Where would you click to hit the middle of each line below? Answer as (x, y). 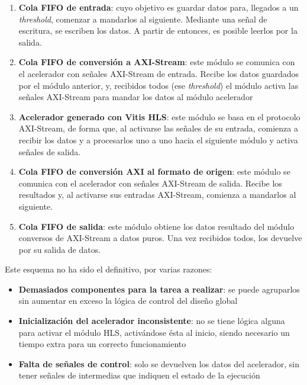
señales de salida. (50, 151)
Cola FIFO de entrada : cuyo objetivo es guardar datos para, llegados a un (159, 7)
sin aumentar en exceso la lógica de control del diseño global (128, 301)
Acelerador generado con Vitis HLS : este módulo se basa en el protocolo (159, 116)
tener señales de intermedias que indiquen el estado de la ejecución (139, 375)
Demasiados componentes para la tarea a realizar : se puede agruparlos (159, 289)
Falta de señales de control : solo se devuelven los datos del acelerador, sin (159, 363)
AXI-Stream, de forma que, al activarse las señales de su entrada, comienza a (158, 128)
